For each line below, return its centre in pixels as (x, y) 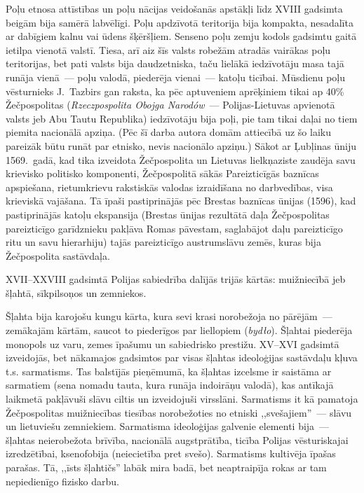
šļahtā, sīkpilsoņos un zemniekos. (76, 292)
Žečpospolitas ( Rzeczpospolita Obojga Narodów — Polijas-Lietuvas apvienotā (170, 105)
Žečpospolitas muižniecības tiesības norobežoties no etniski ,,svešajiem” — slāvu (179, 412)
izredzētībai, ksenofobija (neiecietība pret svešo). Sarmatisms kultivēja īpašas (171, 453)
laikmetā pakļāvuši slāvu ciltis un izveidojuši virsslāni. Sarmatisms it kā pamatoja (182, 399)
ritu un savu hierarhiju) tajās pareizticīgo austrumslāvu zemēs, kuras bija (163, 242)
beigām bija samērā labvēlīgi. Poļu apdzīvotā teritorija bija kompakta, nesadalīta (180, 22)
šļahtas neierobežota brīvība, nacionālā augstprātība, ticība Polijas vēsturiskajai (177, 439)
